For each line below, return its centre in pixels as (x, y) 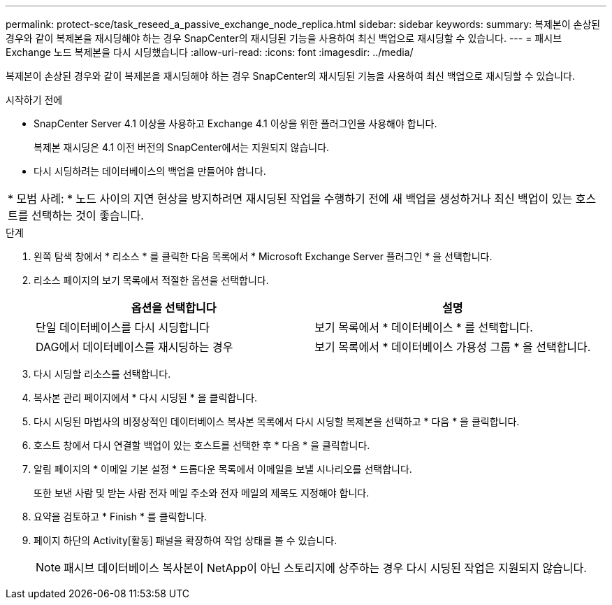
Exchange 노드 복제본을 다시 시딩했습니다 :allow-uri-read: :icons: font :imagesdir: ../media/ (210, 52)
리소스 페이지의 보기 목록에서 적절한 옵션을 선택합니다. (151, 280)
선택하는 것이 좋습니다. (87, 215)
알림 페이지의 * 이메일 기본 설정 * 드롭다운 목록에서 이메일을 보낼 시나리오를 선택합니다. (223, 469)
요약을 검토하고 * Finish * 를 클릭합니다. (121, 517)
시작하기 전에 (34, 100)
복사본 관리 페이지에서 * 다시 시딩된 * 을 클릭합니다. (146, 398)
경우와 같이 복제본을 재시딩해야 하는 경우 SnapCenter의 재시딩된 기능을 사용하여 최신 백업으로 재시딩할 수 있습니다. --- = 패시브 (284, 38)
